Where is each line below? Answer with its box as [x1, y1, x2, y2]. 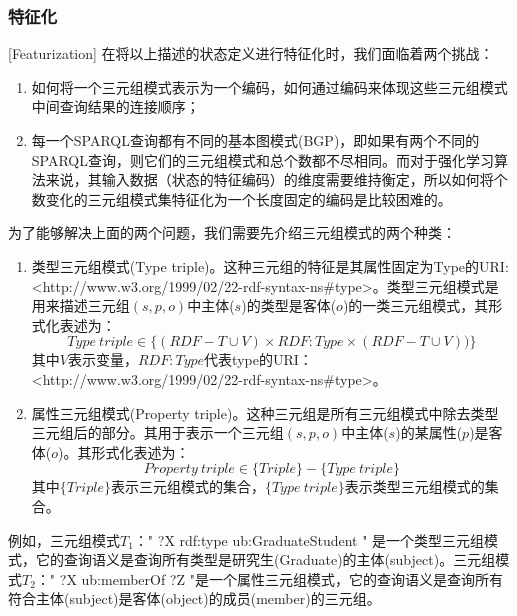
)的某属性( [395, 422, 463, 443]
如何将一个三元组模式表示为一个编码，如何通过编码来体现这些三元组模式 [31, 76, 508, 97]
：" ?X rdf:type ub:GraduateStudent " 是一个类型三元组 [133, 529, 485, 550]
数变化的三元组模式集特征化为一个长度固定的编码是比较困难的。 [31, 188, 452, 209]
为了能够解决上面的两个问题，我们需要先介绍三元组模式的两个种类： [8, 222, 456, 243]
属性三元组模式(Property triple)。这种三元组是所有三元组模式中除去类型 [31, 402, 499, 423]
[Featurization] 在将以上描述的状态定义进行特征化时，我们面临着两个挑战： [8, 43, 494, 64]
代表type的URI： [204, 349, 313, 370]
